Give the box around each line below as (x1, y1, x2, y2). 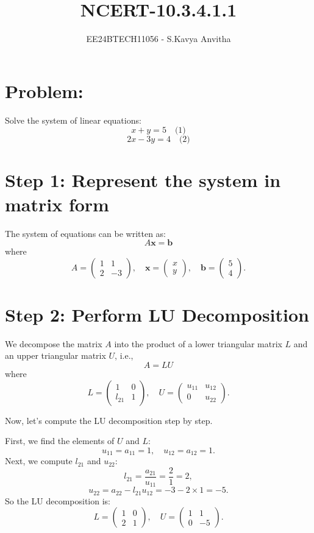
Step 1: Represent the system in (5, 168, 281, 192)
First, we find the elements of (5, 434, 115, 447)
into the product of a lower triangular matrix (114, 337, 282, 350)
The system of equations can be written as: (5, 227, 166, 239)
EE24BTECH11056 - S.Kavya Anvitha (86, 32, 231, 45)
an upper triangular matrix (5, 349, 106, 362)
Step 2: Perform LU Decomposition (5, 302, 309, 327)
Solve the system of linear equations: (5, 113, 141, 126)
